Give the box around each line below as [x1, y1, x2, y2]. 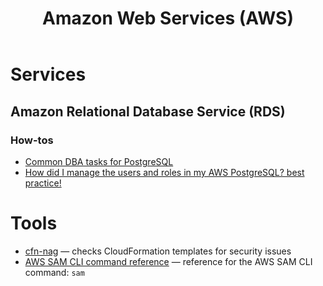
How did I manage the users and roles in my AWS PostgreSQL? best [24, 166, 305, 178]
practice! [24, 177, 62, 189]
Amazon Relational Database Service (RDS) [10, 103, 286, 120]
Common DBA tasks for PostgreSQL [24, 155, 174, 167]
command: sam [24, 266, 85, 278]
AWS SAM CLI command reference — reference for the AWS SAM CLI [24, 255, 313, 267]
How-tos [10, 133, 54, 147]
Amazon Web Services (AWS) [42, 7, 294, 30]
